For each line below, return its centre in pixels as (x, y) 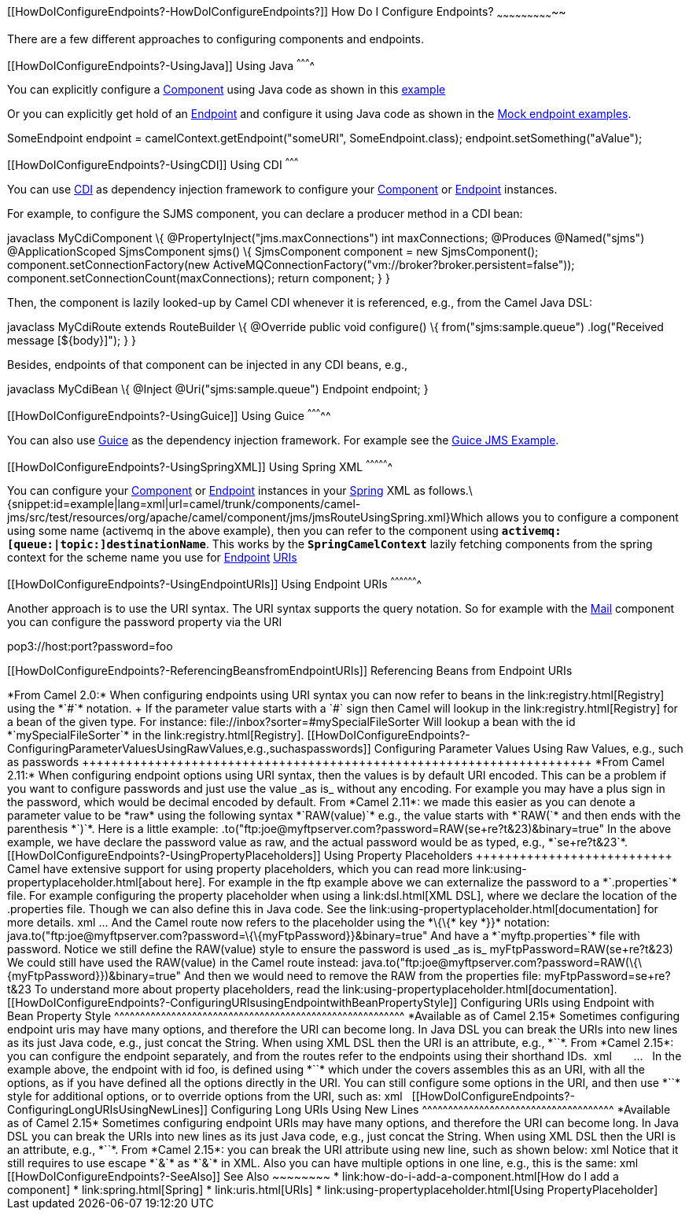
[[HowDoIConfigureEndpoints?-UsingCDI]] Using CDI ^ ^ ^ (153, 164)
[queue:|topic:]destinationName (107, 545)
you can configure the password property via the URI (145, 622)
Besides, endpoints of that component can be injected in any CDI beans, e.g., (207, 365)
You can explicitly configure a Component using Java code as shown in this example (227, 90)
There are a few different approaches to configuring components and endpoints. (216, 39)
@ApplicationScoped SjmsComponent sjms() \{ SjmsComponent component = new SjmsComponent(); (273, 252)
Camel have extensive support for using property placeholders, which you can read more (238, 869)
